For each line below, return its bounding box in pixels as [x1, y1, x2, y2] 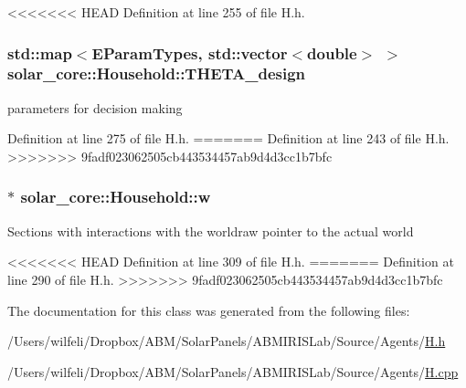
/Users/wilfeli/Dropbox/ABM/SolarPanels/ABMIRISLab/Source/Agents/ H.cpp [7, 362, 459, 381]
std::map [7, 41, 72, 64]
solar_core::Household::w [20, 185, 211, 208]
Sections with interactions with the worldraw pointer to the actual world [7, 221, 414, 240]
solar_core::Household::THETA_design [7, 62, 306, 85]
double [307, 41, 357, 64]
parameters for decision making [7, 98, 183, 117]
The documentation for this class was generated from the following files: [7, 300, 410, 320]
